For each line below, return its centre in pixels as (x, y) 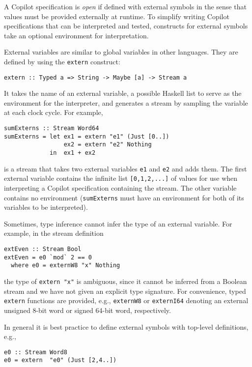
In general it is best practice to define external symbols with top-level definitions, (126, 326)
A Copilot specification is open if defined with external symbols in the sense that (125, 6)
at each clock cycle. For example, (54, 112)
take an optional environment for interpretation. (76, 35)
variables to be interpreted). (46, 207)
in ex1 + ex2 (73, 153)
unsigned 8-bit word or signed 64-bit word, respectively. (87, 310)
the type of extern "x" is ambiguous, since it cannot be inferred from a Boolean (126, 281)
